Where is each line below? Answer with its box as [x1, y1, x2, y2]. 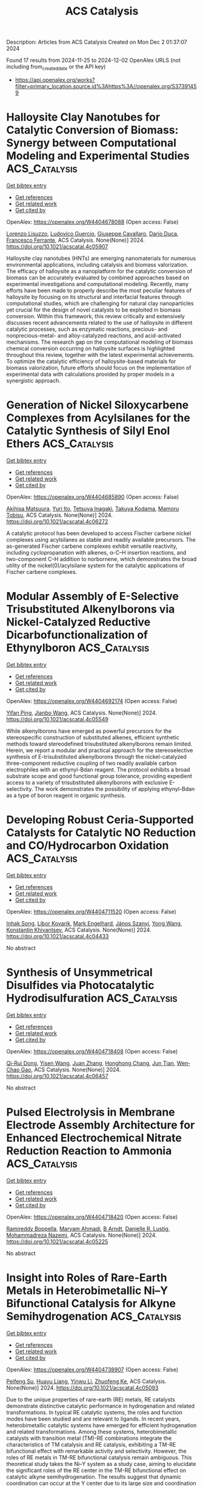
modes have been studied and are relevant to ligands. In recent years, [6, 1415, 181, 1422]
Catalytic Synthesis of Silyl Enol [6, 424, 170, 438]
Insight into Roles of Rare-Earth [6, 1271, 168, 1284]
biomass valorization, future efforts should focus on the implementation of [6, 364, 192, 371]
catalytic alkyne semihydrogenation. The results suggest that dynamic [6, 1473, 182, 1480]
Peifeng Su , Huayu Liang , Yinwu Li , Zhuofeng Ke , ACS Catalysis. [6, 1378, 167, 1385]
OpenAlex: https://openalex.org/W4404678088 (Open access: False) [6, 218, 179, 225]
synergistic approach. [6, 377, 61, 384]
